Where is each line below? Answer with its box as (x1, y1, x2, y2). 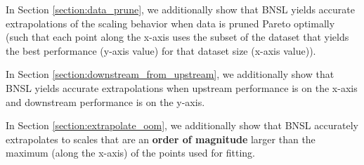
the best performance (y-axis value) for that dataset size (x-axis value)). (6, 43, 316, 58)
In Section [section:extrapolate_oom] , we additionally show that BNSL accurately (6, 118, 358, 133)
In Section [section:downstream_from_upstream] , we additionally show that (6, 67, 334, 81)
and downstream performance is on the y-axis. (6, 94, 205, 109)
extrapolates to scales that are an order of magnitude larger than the (6, 131, 316, 146)
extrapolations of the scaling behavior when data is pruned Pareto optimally (6, 15, 335, 30)
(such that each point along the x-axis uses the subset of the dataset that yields (6, 29, 349, 44)
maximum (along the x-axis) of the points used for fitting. (6, 145, 255, 160)
